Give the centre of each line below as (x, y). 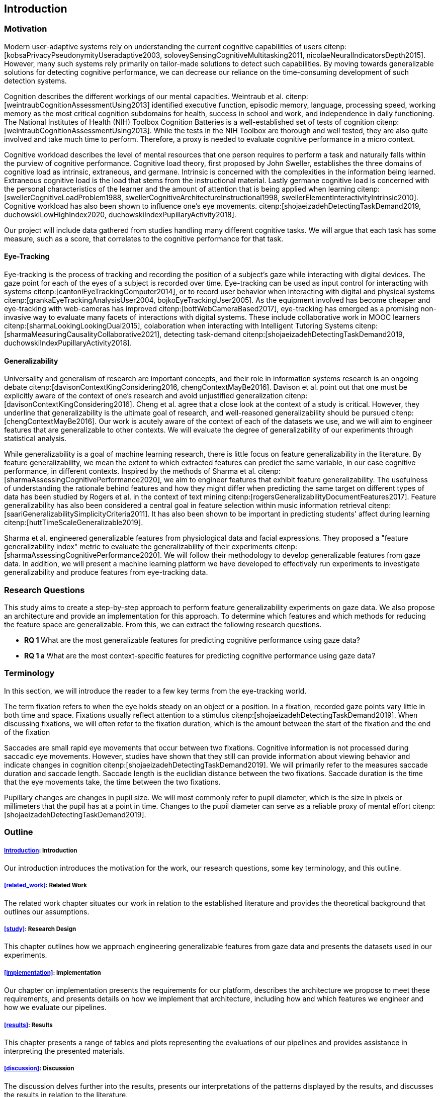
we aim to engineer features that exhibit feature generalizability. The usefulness (296, 480)
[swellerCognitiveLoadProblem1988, (64, 197)
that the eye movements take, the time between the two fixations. (112, 782)
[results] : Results (28, 1025)
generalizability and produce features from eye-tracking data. (106, 572)
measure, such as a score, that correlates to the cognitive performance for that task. (144, 238)
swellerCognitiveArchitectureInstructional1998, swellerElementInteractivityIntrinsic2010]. (272, 197)
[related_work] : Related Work (46, 885)
